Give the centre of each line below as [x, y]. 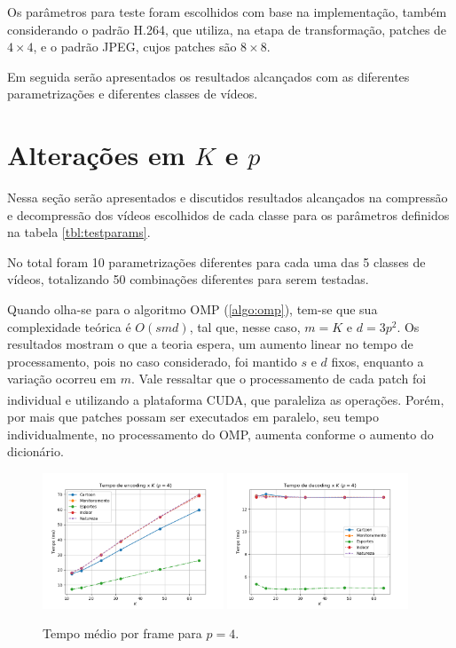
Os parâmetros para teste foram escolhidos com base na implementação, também [227, 12]
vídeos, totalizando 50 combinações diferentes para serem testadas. [188, 279]
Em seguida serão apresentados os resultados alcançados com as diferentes [208, 76]
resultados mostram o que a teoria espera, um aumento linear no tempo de [210, 344]
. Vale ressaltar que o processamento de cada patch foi [279, 379]
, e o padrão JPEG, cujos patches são [135, 47]
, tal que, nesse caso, [245, 326]
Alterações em [96, 155]
